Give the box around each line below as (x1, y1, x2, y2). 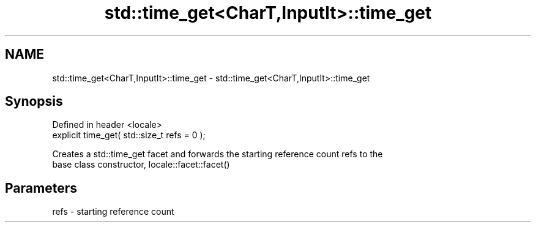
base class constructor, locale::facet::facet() (52, 159, 230, 170)
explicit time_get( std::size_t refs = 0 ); (52, 130, 206, 141)
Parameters (5, 180, 77, 196)
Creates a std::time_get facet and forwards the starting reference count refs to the (52, 149, 383, 160)
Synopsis (5, 94, 63, 110)
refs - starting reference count (52, 206, 174, 217)
